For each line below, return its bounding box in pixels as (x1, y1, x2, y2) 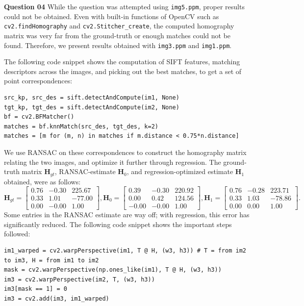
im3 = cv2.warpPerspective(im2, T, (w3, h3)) (4, 276, 155, 283)
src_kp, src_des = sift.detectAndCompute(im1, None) (4, 94, 179, 101)
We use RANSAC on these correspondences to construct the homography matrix (4, 147, 247, 157)
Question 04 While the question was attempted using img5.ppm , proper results (4, 1, 245, 11)
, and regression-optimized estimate (127, 166, 233, 177)
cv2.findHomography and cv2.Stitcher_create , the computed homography (4, 21, 234, 31)
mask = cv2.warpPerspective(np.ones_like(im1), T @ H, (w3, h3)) (4, 266, 222, 274)
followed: (4, 229, 30, 239)
